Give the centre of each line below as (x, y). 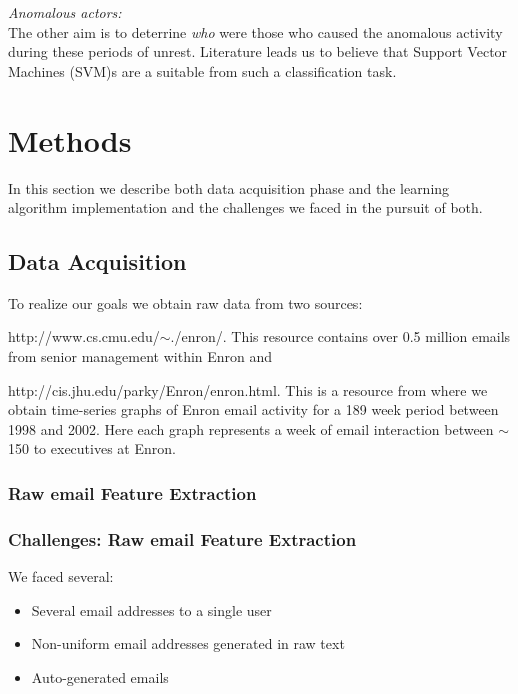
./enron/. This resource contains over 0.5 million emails (340, 336)
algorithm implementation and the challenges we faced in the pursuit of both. (245, 207)
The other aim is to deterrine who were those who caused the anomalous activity (255, 31)
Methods (70, 139)
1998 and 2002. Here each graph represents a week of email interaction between (251, 428)
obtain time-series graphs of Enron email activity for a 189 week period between (253, 409)
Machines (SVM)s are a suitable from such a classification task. (202, 70)
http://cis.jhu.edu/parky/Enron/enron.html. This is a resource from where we (248, 389)
